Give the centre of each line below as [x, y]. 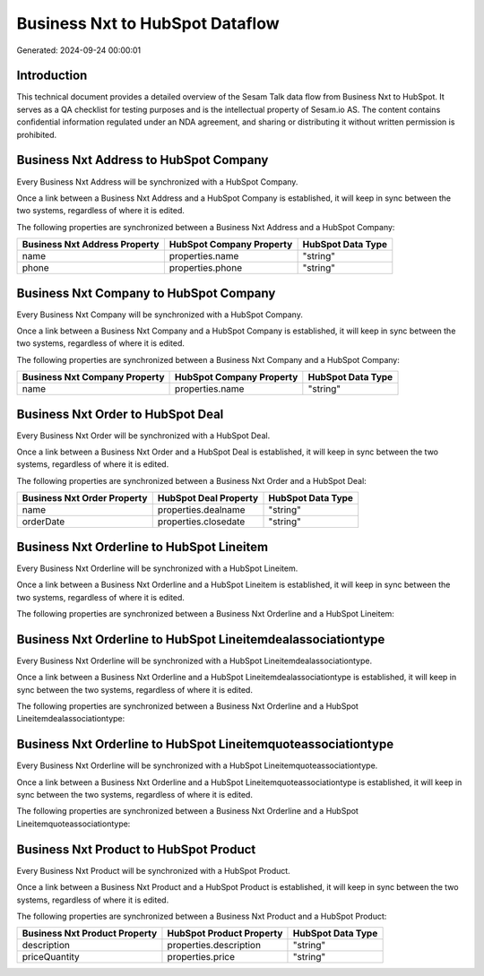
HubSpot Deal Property [208, 498]
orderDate [43, 522]
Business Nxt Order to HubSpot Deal [120, 414]
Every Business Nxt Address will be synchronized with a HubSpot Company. [157, 181]
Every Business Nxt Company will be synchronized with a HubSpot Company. [160, 315]
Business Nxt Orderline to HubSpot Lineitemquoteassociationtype [205, 744]
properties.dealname [201, 510]
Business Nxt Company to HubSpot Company [146, 293]
